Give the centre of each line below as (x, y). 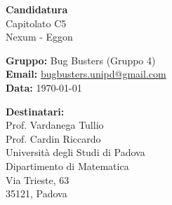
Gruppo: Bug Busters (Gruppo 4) (81, 60)
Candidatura (37, 9)
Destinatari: (35, 111)
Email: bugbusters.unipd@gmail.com (86, 74)
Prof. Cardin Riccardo (53, 138)
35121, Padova (37, 193)
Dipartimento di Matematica (67, 165)
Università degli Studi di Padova (75, 152)
